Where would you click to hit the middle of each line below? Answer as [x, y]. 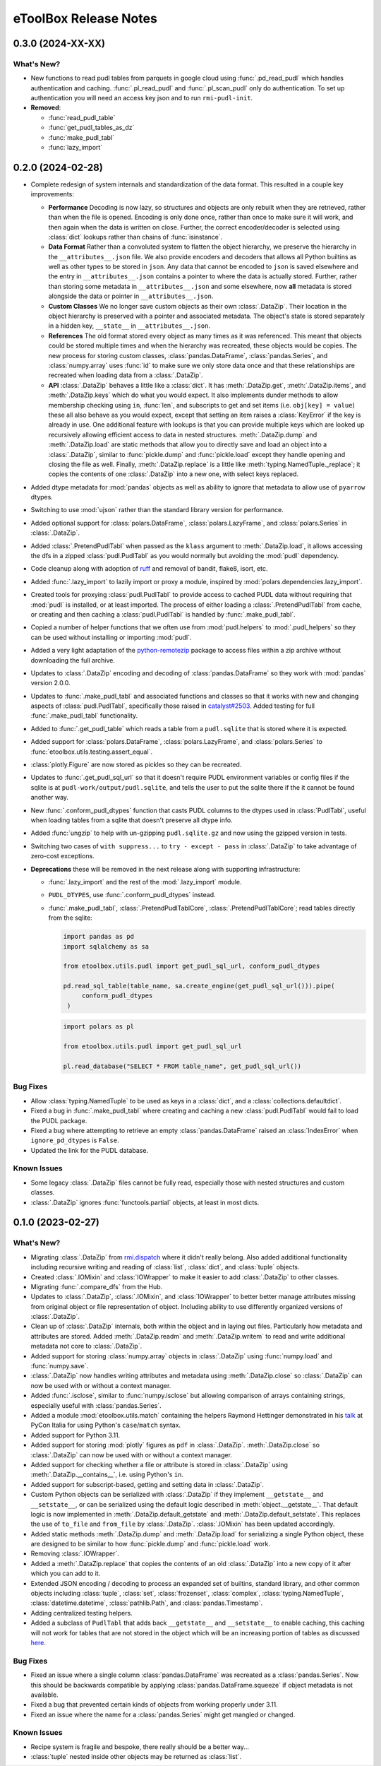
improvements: [52, 194]
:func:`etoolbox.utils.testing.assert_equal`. [92, 752]
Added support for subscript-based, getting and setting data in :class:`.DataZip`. [147, 1484]
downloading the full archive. [73, 660]
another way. [50, 798]
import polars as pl [98, 1027]
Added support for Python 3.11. [75, 1435]
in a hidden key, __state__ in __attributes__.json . [129, 326]
